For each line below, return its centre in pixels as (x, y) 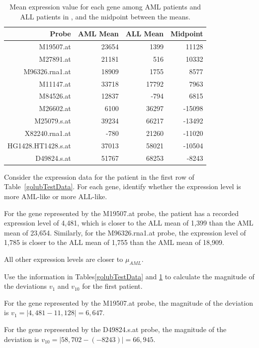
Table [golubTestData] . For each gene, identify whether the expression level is (123, 186)
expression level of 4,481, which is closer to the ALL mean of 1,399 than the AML (129, 223)
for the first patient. (112, 286)
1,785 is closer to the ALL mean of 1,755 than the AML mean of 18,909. (114, 242)
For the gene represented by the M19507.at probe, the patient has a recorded (121, 213)
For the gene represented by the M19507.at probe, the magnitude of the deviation (129, 302)
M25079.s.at (53, 121)
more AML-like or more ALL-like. (56, 196)
